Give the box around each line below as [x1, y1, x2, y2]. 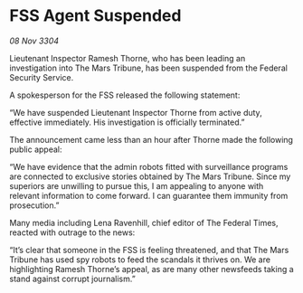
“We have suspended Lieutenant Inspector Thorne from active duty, [9, 107, 262, 118]
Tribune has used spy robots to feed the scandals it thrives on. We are [9, 254, 271, 265]
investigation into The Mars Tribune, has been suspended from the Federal [9, 62, 288, 73]
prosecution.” [9, 200, 60, 211]
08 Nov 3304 [9, 35, 60, 46]
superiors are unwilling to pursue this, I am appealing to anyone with [9, 180, 264, 191]
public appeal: [9, 144, 62, 155]
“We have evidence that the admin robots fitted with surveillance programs [9, 161, 289, 172]
